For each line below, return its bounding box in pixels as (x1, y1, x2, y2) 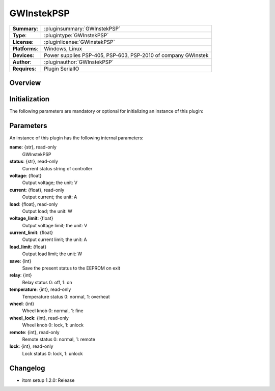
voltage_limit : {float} (9, 215, 53, 221)
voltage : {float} (9, 172, 42, 178)
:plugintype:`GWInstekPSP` (44, 32, 109, 39)
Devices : (12, 51, 34, 58)
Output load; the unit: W (22, 208, 72, 214)
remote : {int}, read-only (9, 329, 60, 335)
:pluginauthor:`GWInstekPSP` (44, 58, 114, 66)
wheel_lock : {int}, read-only (9, 315, 69, 321)
